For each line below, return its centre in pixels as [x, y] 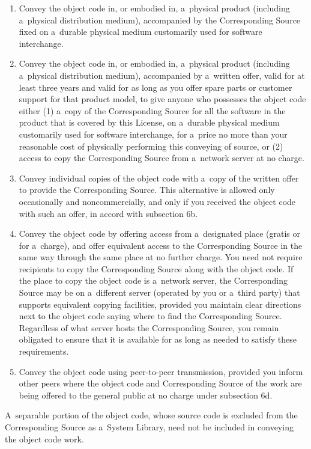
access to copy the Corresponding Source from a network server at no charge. [162, 158]
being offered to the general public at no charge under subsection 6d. [146, 395]
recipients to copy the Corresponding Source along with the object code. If [156, 268]
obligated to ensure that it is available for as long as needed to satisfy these [158, 339]
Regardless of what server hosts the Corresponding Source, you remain [149, 327]
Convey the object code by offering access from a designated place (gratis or [160, 234]
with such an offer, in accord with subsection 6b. [108, 213]
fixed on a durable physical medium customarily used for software [140, 32]
